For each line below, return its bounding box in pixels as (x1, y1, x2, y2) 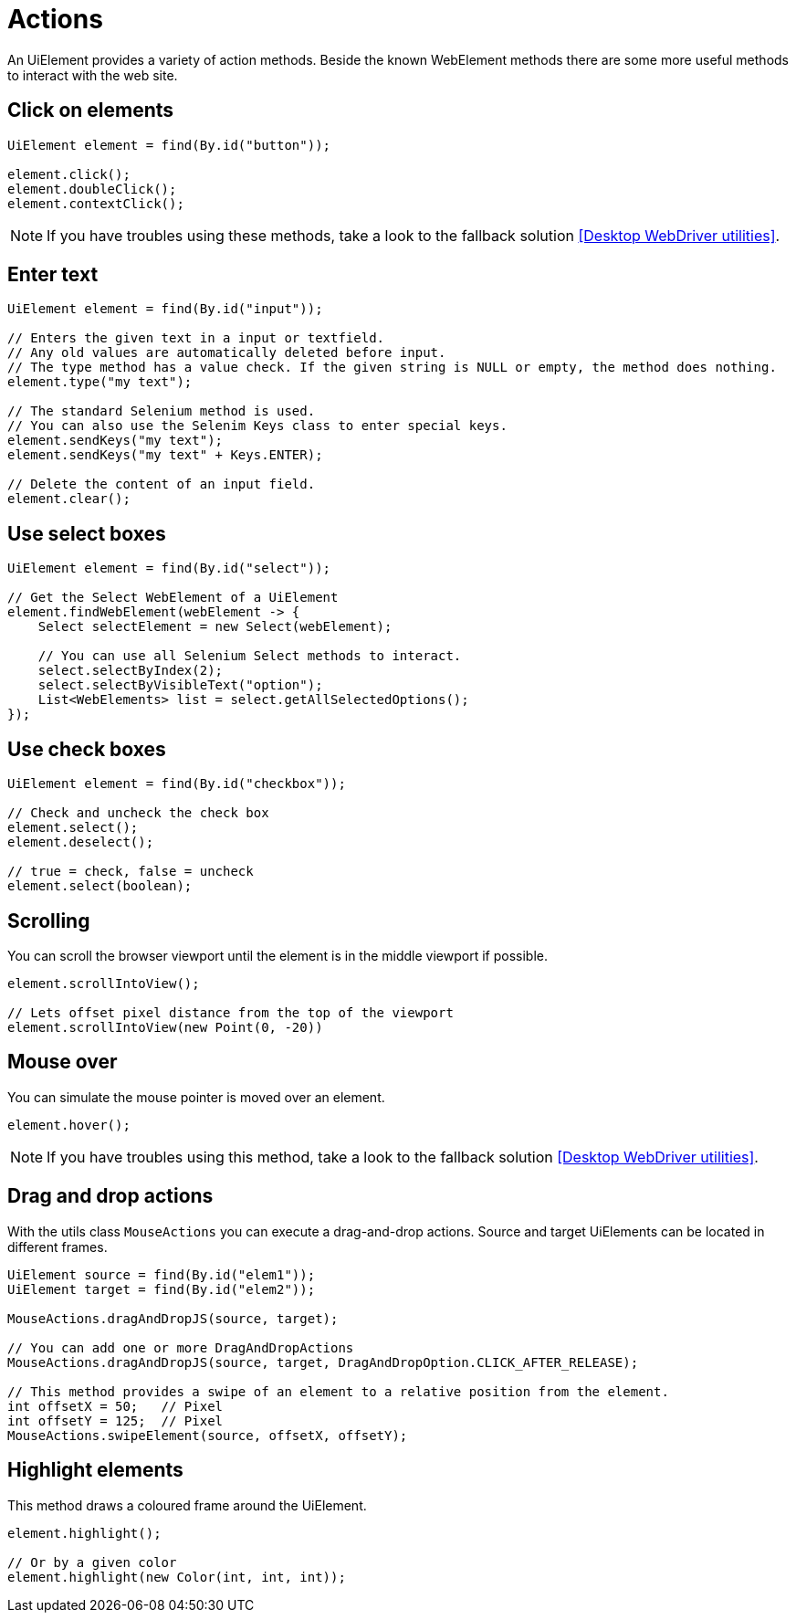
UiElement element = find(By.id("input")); (7, 301, 323, 317)
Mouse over (7, 1050, 118, 1074)
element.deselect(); (7, 835, 154, 850)
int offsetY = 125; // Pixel (7, 1413, 224, 1428)
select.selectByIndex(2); (37, 663, 224, 679)
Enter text (7, 263, 99, 287)
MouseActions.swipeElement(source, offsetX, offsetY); (7, 1427, 408, 1443)
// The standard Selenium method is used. (7, 404, 316, 419)
